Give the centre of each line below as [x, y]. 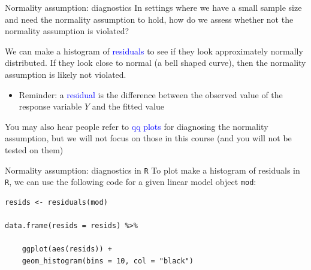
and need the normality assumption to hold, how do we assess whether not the [149, 19]
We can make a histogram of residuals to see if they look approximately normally [154, 51]
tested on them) [34, 149]
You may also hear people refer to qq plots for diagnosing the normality [137, 126]
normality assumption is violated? [67, 31]
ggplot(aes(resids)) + [67, 249]
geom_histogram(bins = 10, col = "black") [108, 261]
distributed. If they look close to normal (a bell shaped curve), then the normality [155, 63]
